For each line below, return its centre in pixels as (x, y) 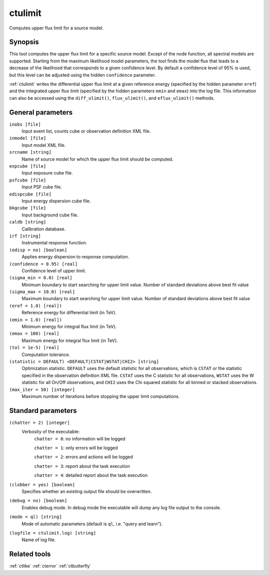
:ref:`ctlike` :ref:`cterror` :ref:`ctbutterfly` (50, 566)
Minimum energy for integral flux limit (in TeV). (69, 327)
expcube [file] (28, 166)
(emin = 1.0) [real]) (36, 320)
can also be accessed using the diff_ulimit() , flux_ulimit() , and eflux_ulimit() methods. (112, 98)
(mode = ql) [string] (36, 517)
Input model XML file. (44, 145)
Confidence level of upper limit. (54, 271)
